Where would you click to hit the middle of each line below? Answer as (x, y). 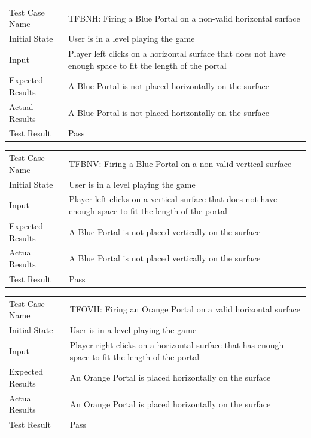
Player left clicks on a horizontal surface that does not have (177, 54)
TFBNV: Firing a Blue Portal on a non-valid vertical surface (180, 163)
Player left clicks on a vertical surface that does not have (173, 199)
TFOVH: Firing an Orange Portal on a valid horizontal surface (185, 309)
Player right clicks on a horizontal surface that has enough (177, 344)
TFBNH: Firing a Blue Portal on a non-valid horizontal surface (184, 18)
